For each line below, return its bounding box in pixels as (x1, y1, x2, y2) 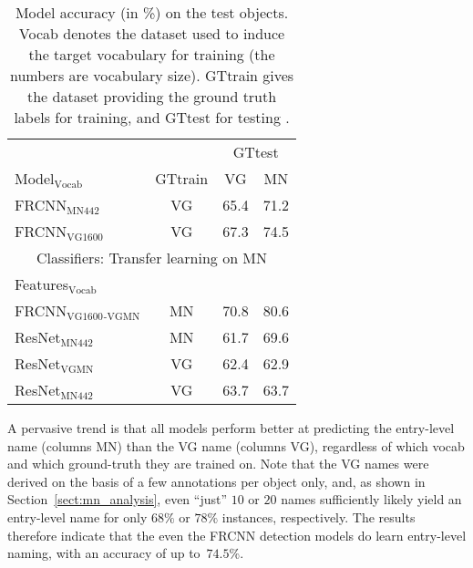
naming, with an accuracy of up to (7, 543, 201, 563)
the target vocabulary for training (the (28, 44, 275, 65)
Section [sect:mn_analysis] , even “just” (7, 490, 228, 509)
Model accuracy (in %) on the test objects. (15, 2, 289, 23)
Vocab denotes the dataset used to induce (18, 23, 285, 44)
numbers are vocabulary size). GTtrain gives (9, 65, 294, 86)
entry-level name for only (7, 507, 148, 526)
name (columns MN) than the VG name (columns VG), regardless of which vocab (7, 436, 465, 455)
